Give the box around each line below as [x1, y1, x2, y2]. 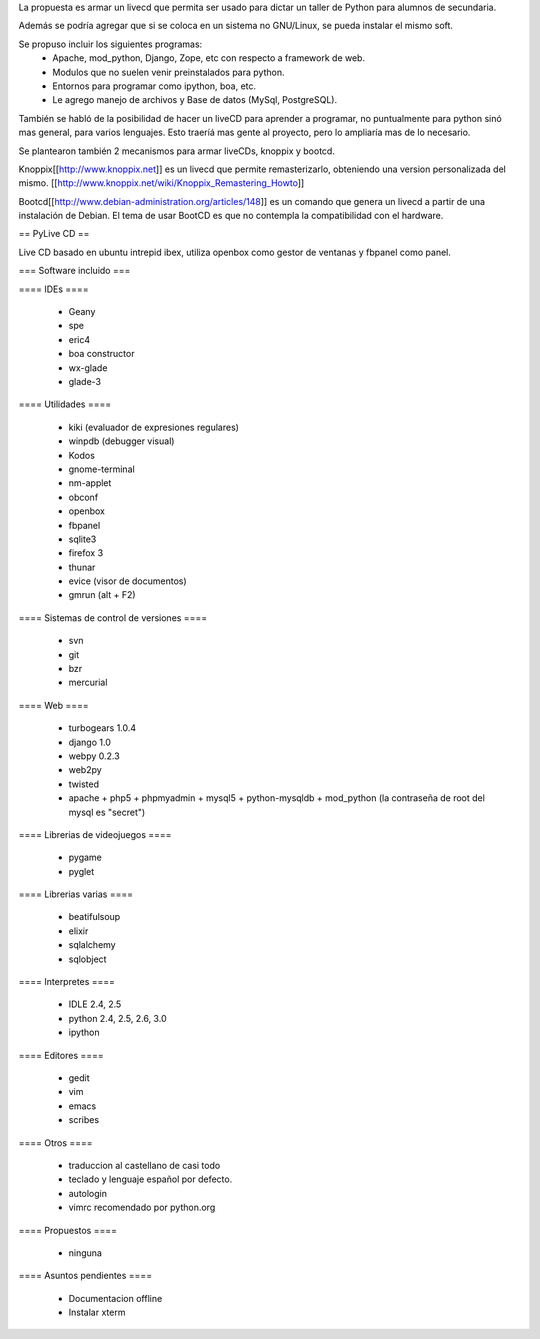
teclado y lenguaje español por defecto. [68, 1173, 233, 1185]
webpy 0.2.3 [68, 750, 120, 762]
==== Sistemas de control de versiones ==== [18, 611, 208, 624]
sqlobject [68, 953, 107, 965]
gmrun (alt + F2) [68, 589, 136, 601]
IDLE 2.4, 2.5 [68, 998, 122, 1010]
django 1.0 [68, 736, 112, 748]
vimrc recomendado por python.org [68, 1201, 216, 1214]
